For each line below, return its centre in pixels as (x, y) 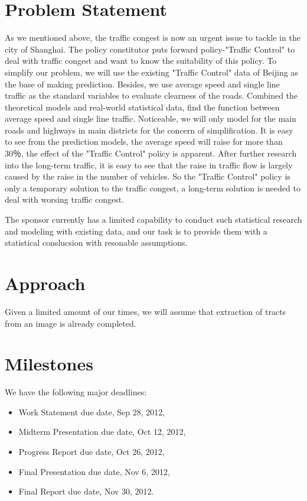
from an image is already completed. (71, 323)
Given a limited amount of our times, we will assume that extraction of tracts (146, 311)
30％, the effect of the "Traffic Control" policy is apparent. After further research (151, 153)
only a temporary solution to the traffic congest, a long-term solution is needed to (153, 188)
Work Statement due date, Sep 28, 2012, (92, 411)
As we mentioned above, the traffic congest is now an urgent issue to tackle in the (153, 38)
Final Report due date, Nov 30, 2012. (86, 491)
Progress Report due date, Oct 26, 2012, (92, 452)
